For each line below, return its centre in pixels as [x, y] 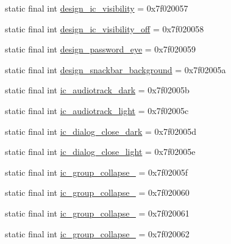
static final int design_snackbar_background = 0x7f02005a [116, 69]
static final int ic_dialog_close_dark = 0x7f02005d [101, 131]
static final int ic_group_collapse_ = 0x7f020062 [97, 233]
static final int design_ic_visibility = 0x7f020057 [97, 8]
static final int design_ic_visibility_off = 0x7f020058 [105, 28]
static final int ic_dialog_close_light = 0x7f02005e [100, 152]
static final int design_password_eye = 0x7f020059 [101, 49]
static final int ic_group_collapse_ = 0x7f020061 [97, 213]
